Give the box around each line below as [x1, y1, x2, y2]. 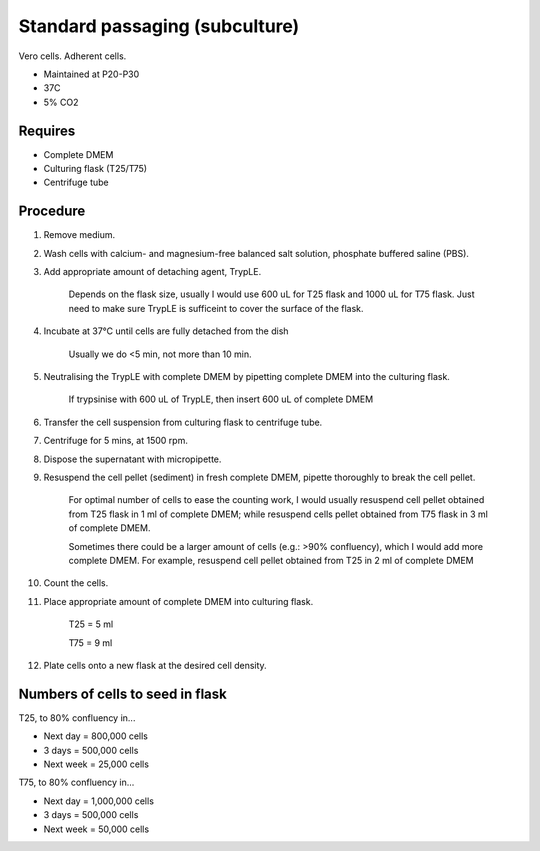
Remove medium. [43, 229, 116, 241]
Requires [18, 122, 76, 139]
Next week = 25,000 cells [43, 758, 150, 770]
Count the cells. [43, 577, 109, 589]
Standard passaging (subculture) [18, 15, 300, 37]
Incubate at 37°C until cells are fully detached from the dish [43, 325, 289, 337]
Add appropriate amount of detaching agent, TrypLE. [43, 266, 262, 278]
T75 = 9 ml [68, 636, 113, 649]
